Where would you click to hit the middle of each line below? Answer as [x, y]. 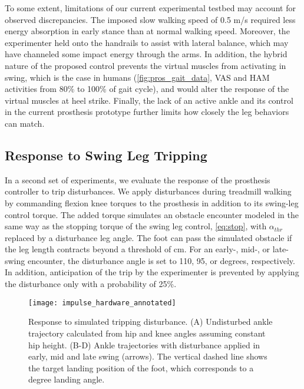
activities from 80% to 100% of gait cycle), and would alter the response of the [147, 89]
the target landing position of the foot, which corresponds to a [141, 367]
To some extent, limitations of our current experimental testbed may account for [150, 8]
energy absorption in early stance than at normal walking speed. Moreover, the [147, 31]
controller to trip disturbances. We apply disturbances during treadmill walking [148, 191]
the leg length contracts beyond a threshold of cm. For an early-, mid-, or [138, 249]
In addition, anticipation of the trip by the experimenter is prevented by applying [152, 272]
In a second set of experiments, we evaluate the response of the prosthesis [138, 179]
